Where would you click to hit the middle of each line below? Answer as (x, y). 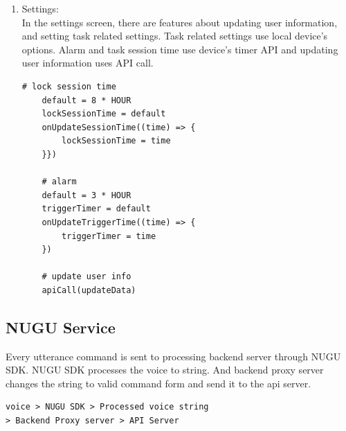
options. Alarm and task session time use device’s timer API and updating (180, 49)
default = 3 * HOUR (86, 195)
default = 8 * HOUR (86, 100)
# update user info (86, 277)
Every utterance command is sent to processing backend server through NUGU (173, 356)
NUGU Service (61, 327)
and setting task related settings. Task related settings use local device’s (175, 36)
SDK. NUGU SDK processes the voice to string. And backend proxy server (165, 370)
